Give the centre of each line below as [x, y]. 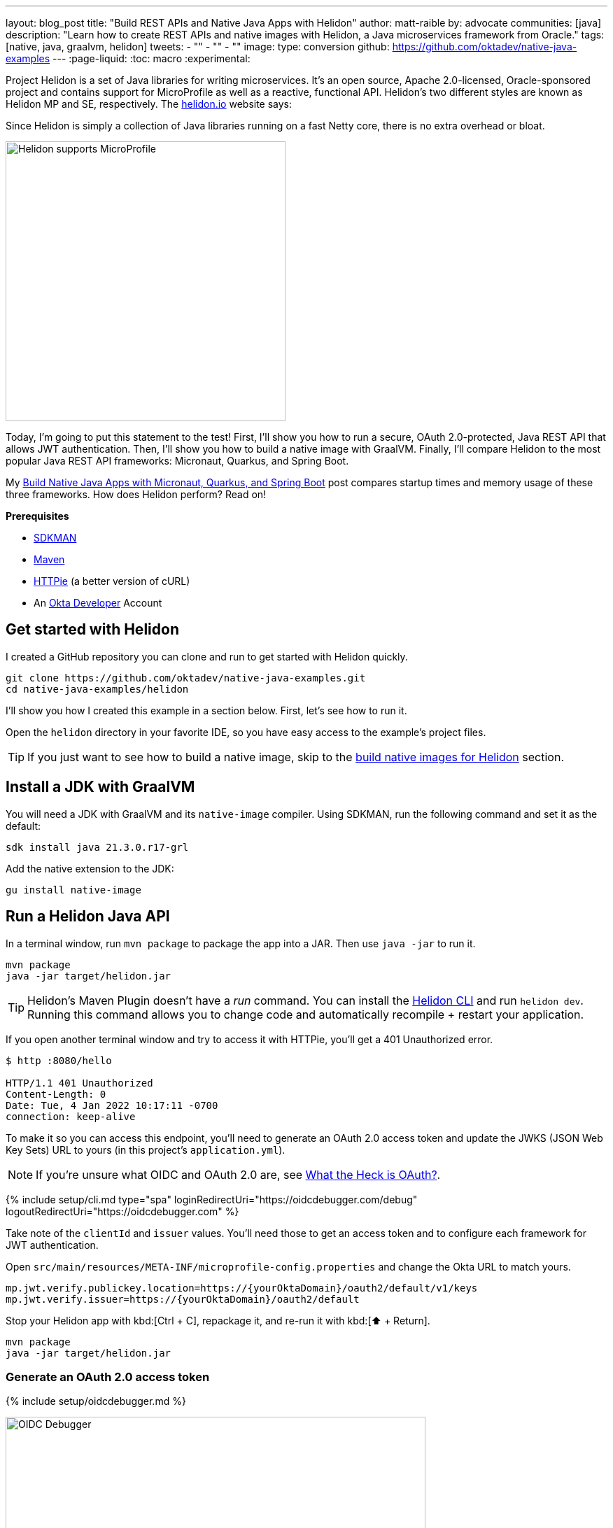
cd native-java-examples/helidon [97, 689]
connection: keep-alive [71, 1116]
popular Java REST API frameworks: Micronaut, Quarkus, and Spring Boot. [177, 461]
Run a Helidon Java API [88, 917]
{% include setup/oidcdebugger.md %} [96, 1401]
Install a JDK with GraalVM [100, 787]
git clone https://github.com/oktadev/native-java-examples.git [186, 678]
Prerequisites [37, 516]
